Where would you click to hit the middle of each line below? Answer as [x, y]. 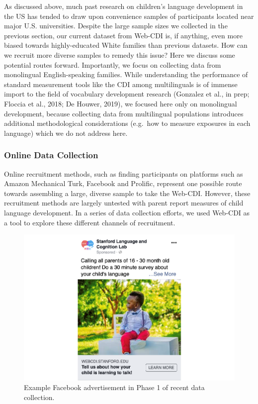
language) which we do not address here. [66, 133]
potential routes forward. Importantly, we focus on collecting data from [113, 64]
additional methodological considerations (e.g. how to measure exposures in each [127, 123]
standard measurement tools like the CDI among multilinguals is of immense [121, 84]
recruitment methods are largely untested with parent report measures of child [124, 203]
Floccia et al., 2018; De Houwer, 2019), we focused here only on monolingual [121, 103]
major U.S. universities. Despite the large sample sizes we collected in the [116, 26]
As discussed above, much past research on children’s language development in [124, 6]
